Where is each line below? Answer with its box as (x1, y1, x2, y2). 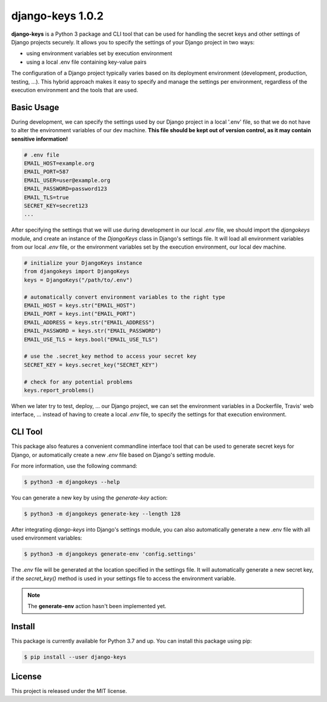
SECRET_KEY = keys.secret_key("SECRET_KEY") (24, 361, 159, 368)
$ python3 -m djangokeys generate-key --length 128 (24, 510, 181, 517)
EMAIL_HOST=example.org (24, 159, 95, 167)
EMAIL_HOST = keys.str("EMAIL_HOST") (24, 302, 136, 309)
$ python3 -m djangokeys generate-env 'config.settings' (24, 550, 197, 558)
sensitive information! (11, 135, 68, 142)
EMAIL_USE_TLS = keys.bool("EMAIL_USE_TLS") (24, 336, 159, 343)
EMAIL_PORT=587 (24, 169, 69, 175)
